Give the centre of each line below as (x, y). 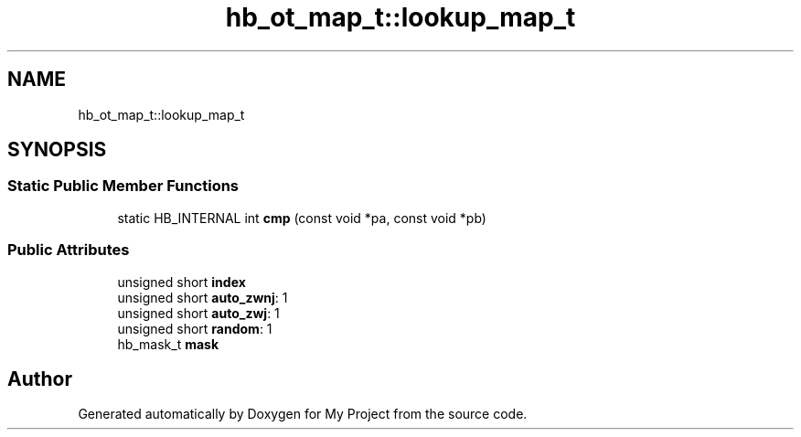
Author (40, 378)
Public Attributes (69, 250)
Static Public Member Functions (123, 186)
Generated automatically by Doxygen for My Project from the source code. (303, 414)
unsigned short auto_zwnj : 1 (203, 297)
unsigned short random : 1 (195, 328)
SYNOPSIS (57, 150)
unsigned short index (182, 282)
